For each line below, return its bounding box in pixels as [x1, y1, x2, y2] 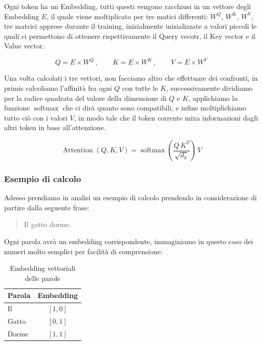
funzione [4, 102, 30, 113]
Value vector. [4, 40, 45, 51]
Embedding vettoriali [10, 263, 76, 273]
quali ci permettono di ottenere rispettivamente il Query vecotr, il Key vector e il [4, 30, 255, 41]
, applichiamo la [188, 92, 238, 103]
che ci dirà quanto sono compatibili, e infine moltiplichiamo [63, 102, 246, 113]
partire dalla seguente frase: [4, 202, 90, 212]
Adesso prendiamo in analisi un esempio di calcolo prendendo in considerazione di [4, 192, 257, 203]
